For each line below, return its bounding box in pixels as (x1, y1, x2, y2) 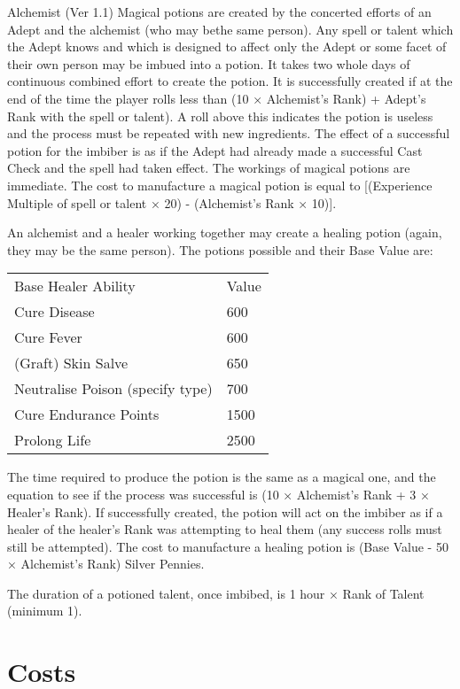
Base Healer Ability (14, 275, 136, 297)
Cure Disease (14, 301, 95, 322)
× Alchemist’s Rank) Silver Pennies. (7, 554, 205, 573)
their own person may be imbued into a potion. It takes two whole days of (7, 54, 410, 73)
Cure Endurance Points (14, 404, 160, 425)
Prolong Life (14, 430, 91, 451)
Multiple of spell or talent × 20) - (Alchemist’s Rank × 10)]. (7, 193, 337, 212)
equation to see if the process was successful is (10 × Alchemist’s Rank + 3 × (7, 484, 430, 503)
